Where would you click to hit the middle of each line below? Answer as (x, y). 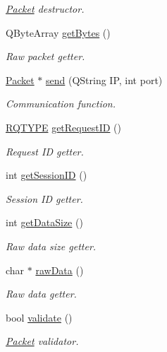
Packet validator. (42, 341)
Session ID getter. (44, 198)
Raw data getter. (41, 294)
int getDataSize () (44, 222)
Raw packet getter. (45, 56)
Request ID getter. (45, 151)
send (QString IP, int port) (104, 80)
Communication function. (61, 104)
